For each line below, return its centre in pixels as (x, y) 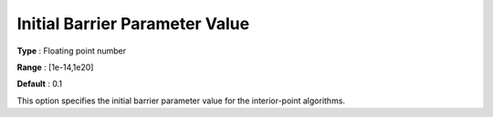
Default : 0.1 (40, 84)
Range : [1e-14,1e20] (55, 67)
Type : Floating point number (72, 51)
